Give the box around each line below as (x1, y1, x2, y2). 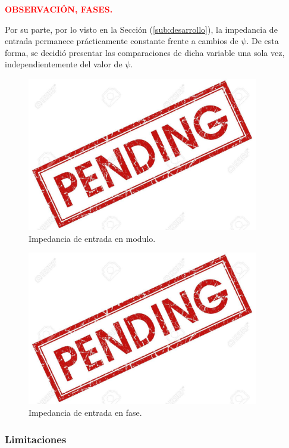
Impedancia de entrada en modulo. (29, 232, 156, 244)
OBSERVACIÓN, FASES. (5, 3, 113, 15)
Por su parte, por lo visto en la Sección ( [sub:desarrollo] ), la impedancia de (5, 23, 278, 35)
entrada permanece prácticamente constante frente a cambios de (5, 35, 238, 47)
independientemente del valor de (5, 58, 122, 70)
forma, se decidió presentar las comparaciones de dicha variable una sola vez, (5, 46, 285, 58)
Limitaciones (5, 431, 67, 446)
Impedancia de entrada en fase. (29, 406, 142, 419)
